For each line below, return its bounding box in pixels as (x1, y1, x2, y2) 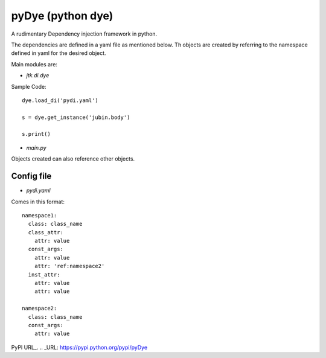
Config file (11, 171, 52, 181)
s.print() (22, 130, 51, 138)
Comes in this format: (11, 198, 65, 205)
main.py (26, 144, 46, 151)
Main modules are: (11, 60, 57, 68)
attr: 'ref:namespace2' (34, 263, 105, 270)
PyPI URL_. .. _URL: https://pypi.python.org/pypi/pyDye (11, 344, 148, 351)
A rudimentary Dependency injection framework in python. (11, 30, 157, 37)
